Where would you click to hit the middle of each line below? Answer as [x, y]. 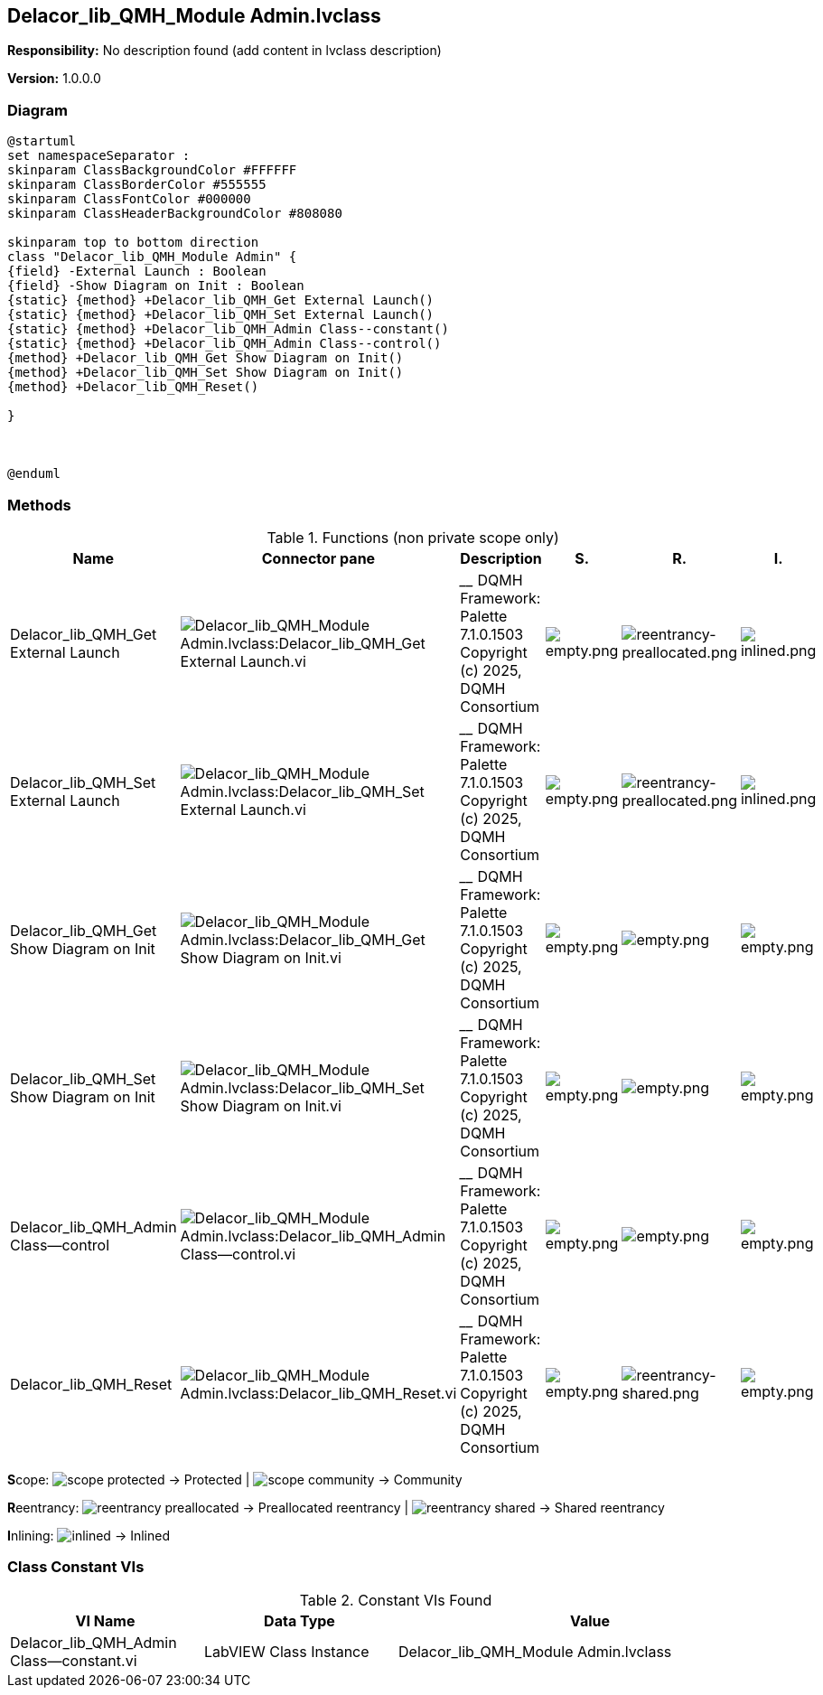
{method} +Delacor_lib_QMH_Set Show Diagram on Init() [206, 373]
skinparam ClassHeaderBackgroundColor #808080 [175, 214]
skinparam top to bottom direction [133, 243]
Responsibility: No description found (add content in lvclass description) [224, 51]
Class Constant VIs [76, 1567]
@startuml [42, 141]
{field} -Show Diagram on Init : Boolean [156, 286]
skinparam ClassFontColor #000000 [129, 199]
